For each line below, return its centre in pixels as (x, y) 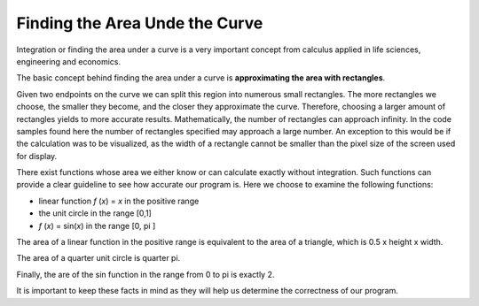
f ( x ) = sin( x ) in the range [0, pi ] (97, 226)
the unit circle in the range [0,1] (95, 213)
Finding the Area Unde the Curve (140, 23)
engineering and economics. (69, 61)
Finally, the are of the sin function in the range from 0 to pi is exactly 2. (145, 274)
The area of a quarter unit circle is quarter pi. (98, 258)
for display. (37, 156)
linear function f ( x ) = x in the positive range (119, 201)
